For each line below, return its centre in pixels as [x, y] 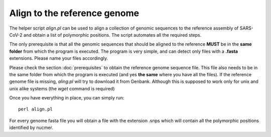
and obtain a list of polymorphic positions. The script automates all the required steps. [112, 35]
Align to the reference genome [74, 13]
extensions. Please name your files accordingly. [58, 58]
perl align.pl [35, 109]
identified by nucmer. [31, 127]
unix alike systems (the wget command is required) [62, 88]
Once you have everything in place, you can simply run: [67, 98]
